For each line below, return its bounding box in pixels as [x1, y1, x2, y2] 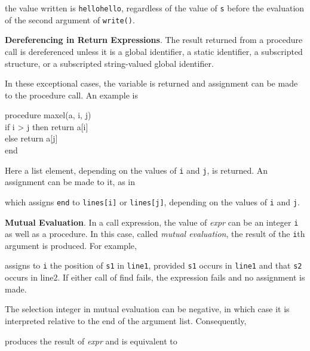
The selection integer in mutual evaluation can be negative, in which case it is [5, 303, 290, 315]
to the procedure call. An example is [5, 88, 138, 101]
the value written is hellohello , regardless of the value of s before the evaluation [5, 2, 305, 14]
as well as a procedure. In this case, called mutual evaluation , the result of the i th [5, 227, 305, 240]
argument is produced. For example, [5, 239, 137, 251]
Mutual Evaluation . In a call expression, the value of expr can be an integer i [5, 215, 299, 228]
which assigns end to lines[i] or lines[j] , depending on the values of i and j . [5, 195, 300, 208]
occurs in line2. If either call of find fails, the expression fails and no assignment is [5, 271, 305, 284]
